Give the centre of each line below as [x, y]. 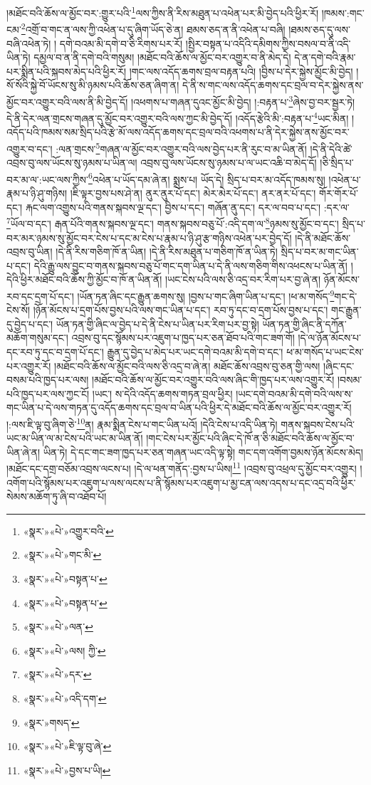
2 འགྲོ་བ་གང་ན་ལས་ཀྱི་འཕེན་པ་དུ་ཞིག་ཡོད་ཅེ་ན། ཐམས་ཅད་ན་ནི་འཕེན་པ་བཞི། [153, 28]
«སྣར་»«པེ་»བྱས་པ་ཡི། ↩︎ [67, 770]
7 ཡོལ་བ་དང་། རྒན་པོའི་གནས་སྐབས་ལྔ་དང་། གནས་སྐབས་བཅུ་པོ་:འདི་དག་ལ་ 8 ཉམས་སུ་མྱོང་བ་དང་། [173, 222]
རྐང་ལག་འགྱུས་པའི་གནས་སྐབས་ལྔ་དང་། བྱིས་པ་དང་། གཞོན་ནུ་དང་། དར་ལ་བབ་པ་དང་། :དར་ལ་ [187, 207]
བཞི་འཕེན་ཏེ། [29, 43]
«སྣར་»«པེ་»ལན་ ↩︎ [58, 627]
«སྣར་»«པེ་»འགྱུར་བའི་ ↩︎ [68, 531]
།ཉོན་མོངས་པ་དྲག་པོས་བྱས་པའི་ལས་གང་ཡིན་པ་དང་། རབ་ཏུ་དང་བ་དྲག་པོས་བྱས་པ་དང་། [181, 310]
